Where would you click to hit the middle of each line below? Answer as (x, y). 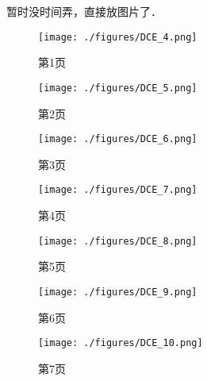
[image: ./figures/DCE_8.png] (118, 241)
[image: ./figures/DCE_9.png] (118, 292)
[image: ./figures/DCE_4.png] (118, 37)
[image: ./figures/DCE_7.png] (118, 190)
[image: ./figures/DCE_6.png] (118, 139)
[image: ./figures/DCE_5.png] (118, 88)
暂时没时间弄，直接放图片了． (84, 11)
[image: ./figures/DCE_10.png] (121, 343)
